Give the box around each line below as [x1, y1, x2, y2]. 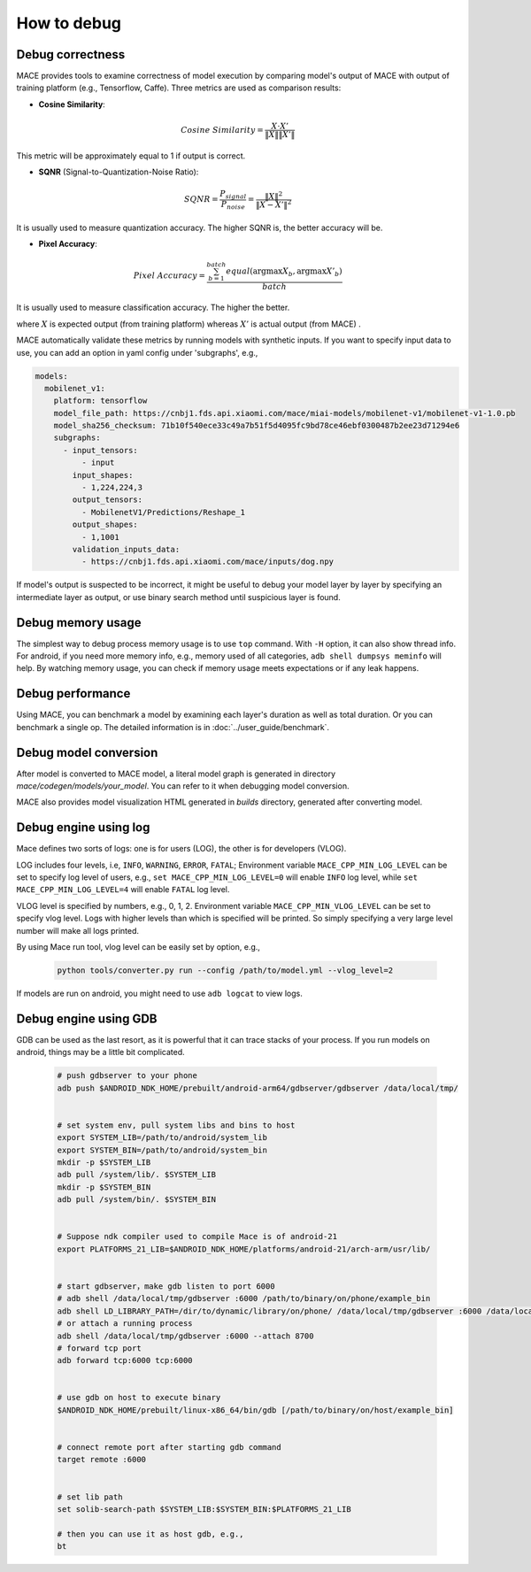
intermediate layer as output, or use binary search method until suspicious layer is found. [16, 591, 341, 602]
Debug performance [16, 686, 131, 701]
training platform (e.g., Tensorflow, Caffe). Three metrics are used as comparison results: [16, 82, 342, 93]
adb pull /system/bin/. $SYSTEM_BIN [57, 1195, 217, 1205]
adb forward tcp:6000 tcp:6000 [57, 1355, 194, 1366]
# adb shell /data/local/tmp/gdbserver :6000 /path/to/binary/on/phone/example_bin [57, 1293, 431, 1304]
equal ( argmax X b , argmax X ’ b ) [226, 266, 342, 279]
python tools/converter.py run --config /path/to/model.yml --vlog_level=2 [57, 966, 394, 975]
